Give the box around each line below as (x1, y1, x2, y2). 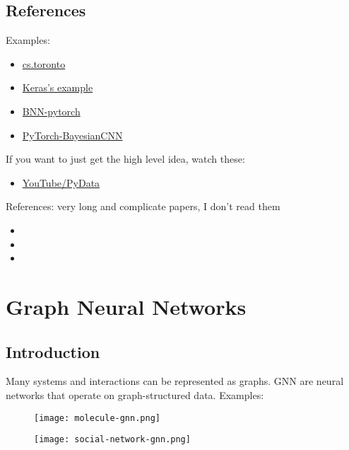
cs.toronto (22, 56, 66, 71)
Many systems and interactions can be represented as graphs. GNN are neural (6, 374, 344, 388)
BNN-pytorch (22, 103, 81, 118)
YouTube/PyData (22, 175, 100, 190)
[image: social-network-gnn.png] (34, 434, 191, 445)
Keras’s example (22, 80, 93, 95)
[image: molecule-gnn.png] (34, 412, 160, 423)
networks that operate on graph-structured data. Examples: (6, 387, 264, 402)
